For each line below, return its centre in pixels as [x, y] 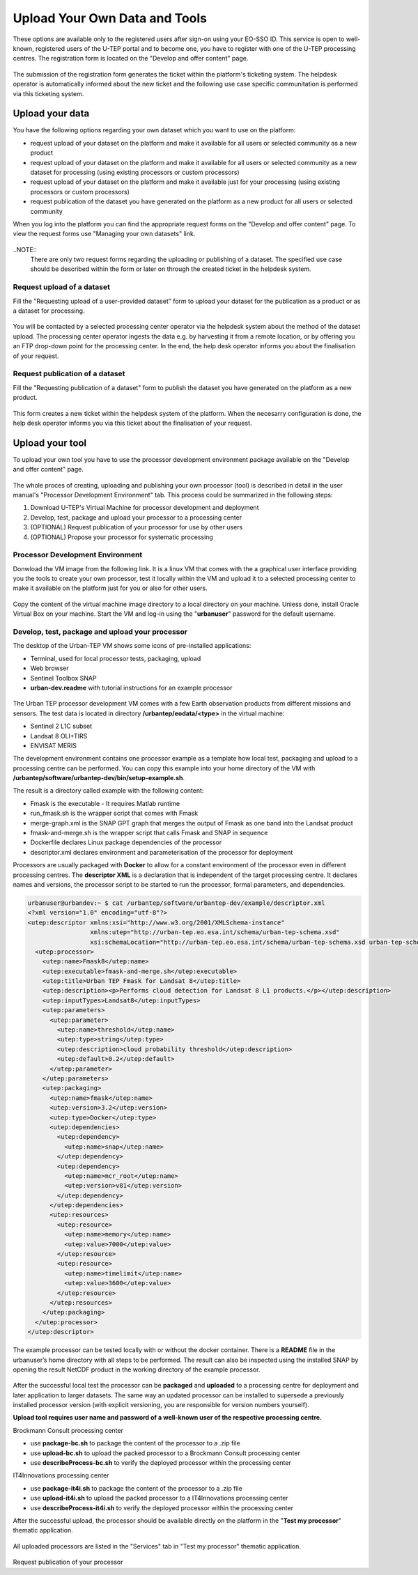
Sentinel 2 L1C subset [61, 726]
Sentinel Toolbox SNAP [63, 678]
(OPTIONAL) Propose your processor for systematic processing [122, 537]
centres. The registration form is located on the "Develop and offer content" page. [131, 59]
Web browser [49, 668]
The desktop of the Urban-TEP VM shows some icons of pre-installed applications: [132, 646]
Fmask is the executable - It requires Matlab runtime [105, 803]
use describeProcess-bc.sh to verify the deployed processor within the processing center [161, 1463]
